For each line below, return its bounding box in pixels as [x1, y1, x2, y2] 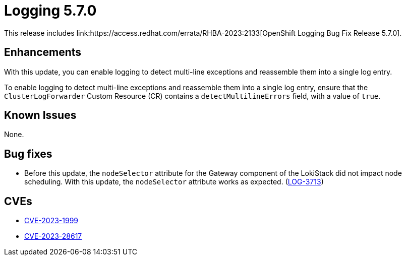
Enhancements [4, 46, 82, 59]
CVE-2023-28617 [24, 232, 82, 241]
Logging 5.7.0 [4, 2, 97, 19]
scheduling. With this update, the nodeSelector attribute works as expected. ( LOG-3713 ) [24, 177, 324, 186]
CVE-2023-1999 [24, 216, 79, 225]
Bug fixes [4, 147, 52, 160]
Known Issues [4, 109, 77, 122]
